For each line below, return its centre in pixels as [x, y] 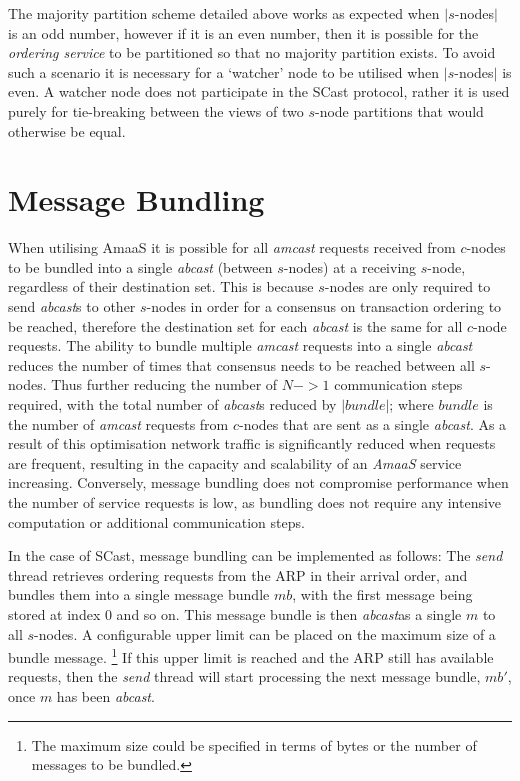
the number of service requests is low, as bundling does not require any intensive [255, 502]
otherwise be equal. [67, 130]
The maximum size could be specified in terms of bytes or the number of [254, 744]
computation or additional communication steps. [156, 521]
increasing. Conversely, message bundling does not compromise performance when [258, 482]
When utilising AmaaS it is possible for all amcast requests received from [232, 247]
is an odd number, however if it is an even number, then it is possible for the [243, 32]
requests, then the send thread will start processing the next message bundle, [244, 676]
